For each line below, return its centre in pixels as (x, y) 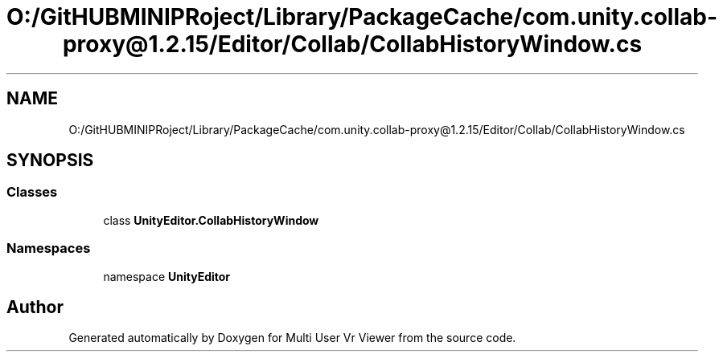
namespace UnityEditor (167, 276)
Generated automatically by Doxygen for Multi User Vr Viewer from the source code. (292, 338)
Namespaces (49, 248)
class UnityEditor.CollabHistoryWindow (211, 220)
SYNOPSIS (50, 161)
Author (35, 307)
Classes (32, 192)
